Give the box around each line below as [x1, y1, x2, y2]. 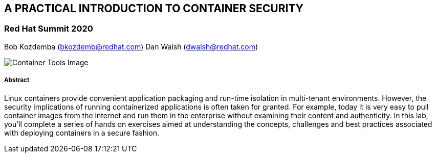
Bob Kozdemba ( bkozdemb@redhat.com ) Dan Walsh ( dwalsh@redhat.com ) [4, 42, 258, 51]
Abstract [4, 76, 30, 84]
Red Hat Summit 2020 [4, 23, 93, 34]
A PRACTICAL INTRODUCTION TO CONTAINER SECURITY [4, 2, 303, 15]
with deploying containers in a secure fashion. [4, 128, 160, 137]
